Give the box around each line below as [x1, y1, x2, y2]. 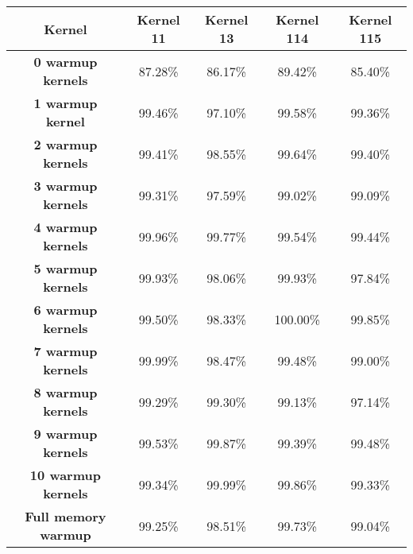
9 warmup [33, 424, 98, 443]
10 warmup [29, 466, 101, 484]
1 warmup [33, 94, 98, 112]
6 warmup [33, 300, 98, 319]
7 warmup [33, 342, 98, 360]
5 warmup [33, 259, 98, 277]
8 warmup [33, 383, 98, 401]
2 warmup [33, 135, 98, 153]
